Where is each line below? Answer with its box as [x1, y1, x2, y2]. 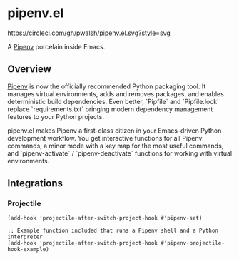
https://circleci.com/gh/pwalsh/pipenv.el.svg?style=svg [7, 29, 171, 37]
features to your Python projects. [7, 112, 105, 121]
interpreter [7, 233, 43, 240]
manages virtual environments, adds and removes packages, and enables [7, 89, 225, 98]
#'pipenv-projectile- [160, 240, 225, 247]
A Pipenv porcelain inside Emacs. [7, 42, 106, 51]
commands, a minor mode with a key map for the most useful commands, [7, 141, 224, 150]
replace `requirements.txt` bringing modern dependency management [7, 105, 213, 113]
